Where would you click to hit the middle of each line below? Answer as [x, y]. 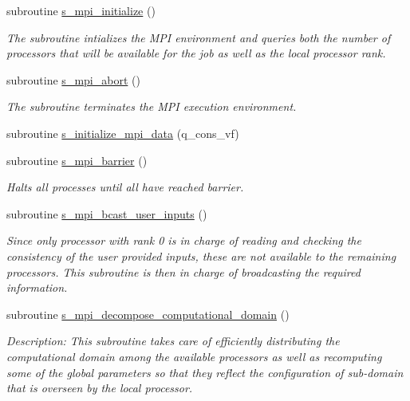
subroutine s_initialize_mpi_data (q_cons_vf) [123, 133]
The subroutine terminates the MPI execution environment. [152, 106]
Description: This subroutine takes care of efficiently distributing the [173, 341]
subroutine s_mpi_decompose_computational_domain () [148, 314]
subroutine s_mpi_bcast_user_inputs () [107, 213]
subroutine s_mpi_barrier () [77, 160]
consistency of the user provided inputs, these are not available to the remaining [201, 256]
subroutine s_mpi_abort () [73, 79]
